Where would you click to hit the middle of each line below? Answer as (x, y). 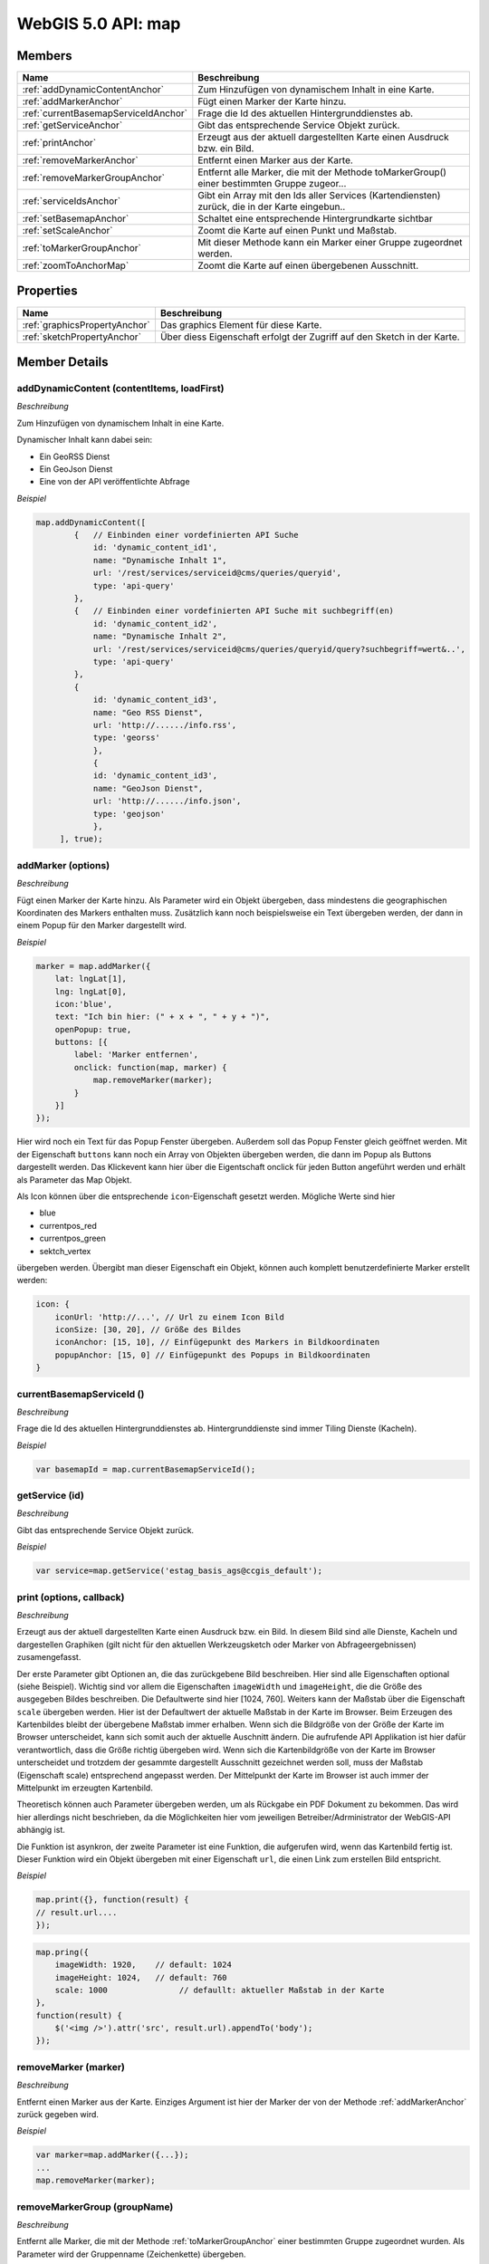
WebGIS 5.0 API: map (99, 24)
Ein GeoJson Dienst (76, 469)
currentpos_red (68, 1225)
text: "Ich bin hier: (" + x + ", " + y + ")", (163, 1017)
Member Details (62, 362)
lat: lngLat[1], (91, 979)
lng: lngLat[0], (91, 991)
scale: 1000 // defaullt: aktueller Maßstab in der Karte (220, 1990)
